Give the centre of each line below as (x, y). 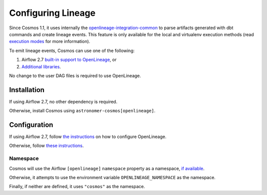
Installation (27, 90)
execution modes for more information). (50, 42)
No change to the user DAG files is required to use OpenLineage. (75, 75)
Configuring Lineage (52, 13)
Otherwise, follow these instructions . (46, 146)
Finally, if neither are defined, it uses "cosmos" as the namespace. (77, 187)
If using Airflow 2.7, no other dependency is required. (63, 101)
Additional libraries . (41, 66)
